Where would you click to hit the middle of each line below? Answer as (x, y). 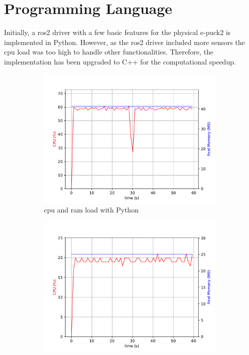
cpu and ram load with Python (91, 210)
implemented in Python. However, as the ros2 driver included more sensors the (124, 42)
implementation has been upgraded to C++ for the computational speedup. (120, 61)
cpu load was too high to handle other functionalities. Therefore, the (109, 52)
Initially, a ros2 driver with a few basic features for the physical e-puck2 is (118, 32)
